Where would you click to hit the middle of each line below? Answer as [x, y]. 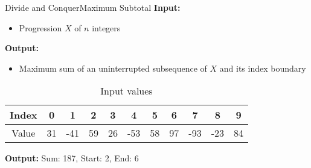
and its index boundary [263, 68]
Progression [40, 27]
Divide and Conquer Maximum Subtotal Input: [93, 7]
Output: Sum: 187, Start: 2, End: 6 [72, 158]
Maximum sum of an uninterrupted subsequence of [113, 68]
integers [106, 27]
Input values [127, 91]
